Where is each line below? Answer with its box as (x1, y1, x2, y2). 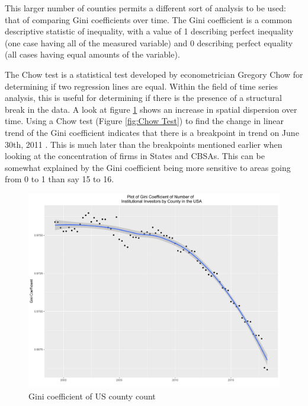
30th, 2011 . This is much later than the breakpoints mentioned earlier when (5, 138, 283, 150)
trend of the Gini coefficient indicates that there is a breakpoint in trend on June (5, 126, 299, 138)
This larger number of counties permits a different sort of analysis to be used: (5, 2, 286, 14)
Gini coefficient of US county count (28, 390, 156, 402)
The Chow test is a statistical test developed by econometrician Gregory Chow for (5, 68, 303, 80)
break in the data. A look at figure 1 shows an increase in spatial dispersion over (5, 103, 297, 115)
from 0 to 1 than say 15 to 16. (5, 173, 114, 185)
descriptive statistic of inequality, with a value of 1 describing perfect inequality (5, 25, 294, 37)
